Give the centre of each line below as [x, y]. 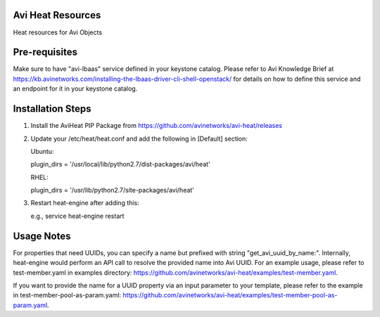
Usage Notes [42, 236]
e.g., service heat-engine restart [77, 216]
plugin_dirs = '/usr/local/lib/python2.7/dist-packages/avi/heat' [120, 164]
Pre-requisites [45, 52]
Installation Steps [52, 109]
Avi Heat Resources [57, 15]
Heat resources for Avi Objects [57, 32]
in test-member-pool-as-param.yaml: [67, 295]
